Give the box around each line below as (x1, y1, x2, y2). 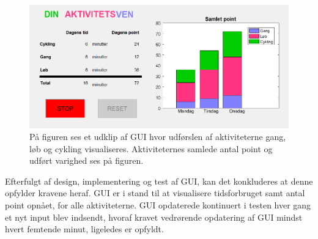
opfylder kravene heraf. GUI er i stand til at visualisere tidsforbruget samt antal (5, 186, 305, 199)
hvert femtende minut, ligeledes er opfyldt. (5, 222, 164, 235)
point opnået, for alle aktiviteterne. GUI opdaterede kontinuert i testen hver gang (5, 199, 311, 211)
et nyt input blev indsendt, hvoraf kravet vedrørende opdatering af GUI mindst (5, 210, 303, 223)
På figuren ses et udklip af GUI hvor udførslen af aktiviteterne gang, (29, 130, 286, 143)
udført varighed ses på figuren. (29, 154, 144, 167)
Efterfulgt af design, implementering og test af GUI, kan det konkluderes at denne (5, 174, 313, 187)
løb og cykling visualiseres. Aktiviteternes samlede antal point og (29, 142, 273, 155)
